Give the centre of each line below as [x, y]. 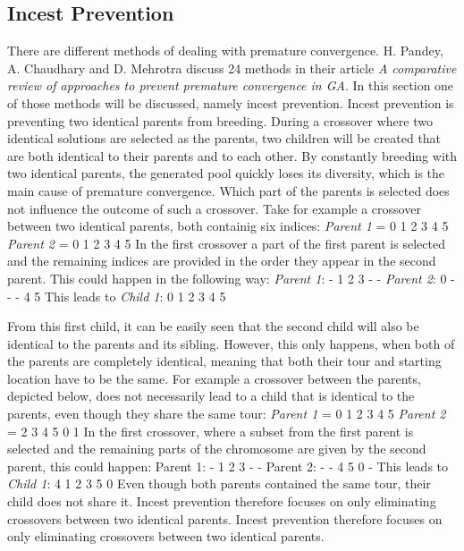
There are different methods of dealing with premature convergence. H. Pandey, [225, 51]
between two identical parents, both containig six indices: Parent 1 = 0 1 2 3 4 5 [228, 226]
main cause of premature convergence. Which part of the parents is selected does [228, 190]
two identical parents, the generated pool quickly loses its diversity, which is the [226, 173]
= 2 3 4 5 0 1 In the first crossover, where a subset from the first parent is [211, 431]
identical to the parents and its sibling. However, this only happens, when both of [231, 343]
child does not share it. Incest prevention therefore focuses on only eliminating [222, 501]
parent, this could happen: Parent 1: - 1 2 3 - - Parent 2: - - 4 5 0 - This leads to [228, 466]
